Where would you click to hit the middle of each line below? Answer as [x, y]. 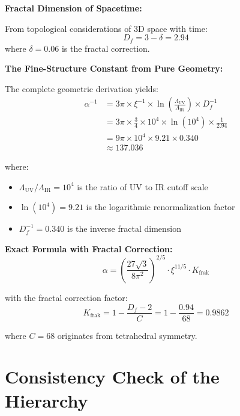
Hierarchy [46, 400]
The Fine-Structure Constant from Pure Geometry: [114, 68]
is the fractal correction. [106, 48]
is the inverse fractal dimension [124, 228]
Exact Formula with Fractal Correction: [89, 248]
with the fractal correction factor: [66, 297]
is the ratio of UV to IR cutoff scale [142, 186]
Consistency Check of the [112, 377]
